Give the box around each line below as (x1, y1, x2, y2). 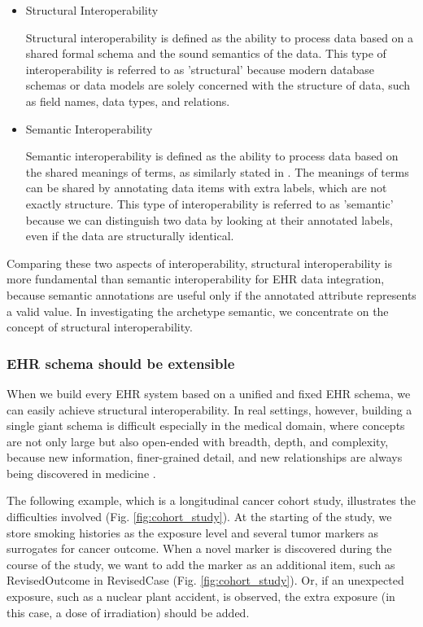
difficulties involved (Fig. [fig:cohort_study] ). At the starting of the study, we (7, 508, 392, 525)
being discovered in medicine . (7, 464, 156, 481)
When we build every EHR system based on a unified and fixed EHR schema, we (7, 384, 411, 401)
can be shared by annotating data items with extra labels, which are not (25, 179, 387, 196)
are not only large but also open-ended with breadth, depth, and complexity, (7, 432, 389, 449)
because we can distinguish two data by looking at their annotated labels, (25, 211, 393, 228)
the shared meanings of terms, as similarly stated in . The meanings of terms (25, 163, 409, 180)
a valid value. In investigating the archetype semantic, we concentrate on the (7, 302, 389, 319)
